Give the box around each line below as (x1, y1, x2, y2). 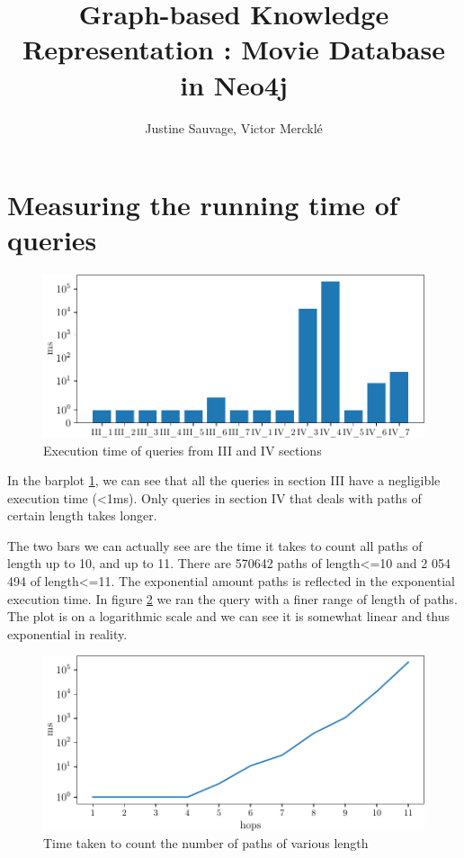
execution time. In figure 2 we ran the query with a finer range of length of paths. (7, 589, 458, 608)
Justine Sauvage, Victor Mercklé (145, 118, 323, 137)
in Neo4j (180, 66, 288, 103)
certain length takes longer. (7, 506, 157, 525)
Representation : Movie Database (22, 31, 445, 68)
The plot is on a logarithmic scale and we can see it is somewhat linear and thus (7, 607, 451, 626)
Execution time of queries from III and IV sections (43, 440, 322, 459)
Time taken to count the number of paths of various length (43, 834, 369, 853)
